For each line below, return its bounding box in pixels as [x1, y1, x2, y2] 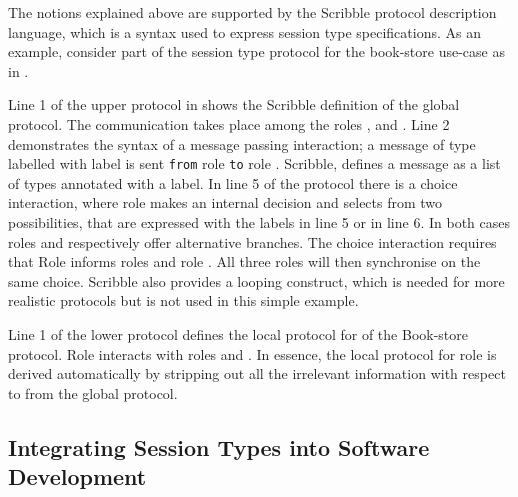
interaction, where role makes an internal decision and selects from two [8, 192, 443, 213]
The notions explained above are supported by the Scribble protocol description [8, 2, 497, 22]
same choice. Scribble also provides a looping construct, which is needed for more [8, 270, 505, 291]
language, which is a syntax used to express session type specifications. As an [8, 21, 481, 42]
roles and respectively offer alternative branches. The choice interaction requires [8, 231, 497, 252]
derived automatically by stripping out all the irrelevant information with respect [8, 363, 506, 384]
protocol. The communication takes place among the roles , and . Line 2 [8, 113, 450, 134]
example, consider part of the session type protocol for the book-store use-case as [8, 41, 505, 62]
